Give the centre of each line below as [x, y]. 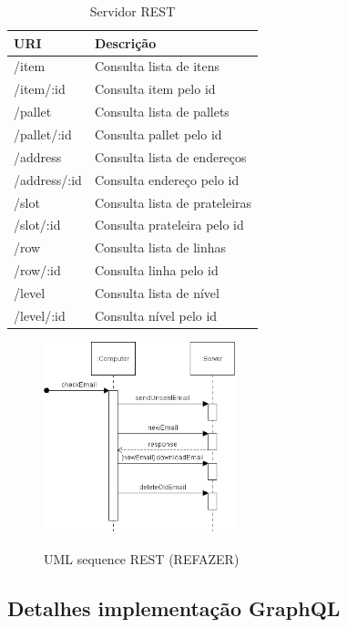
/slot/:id [37, 225]
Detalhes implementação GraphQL [174, 608]
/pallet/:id [43, 134]
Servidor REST [133, 11]
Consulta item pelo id [155, 89]
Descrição [125, 42]
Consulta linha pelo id [156, 270]
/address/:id [48, 179]
